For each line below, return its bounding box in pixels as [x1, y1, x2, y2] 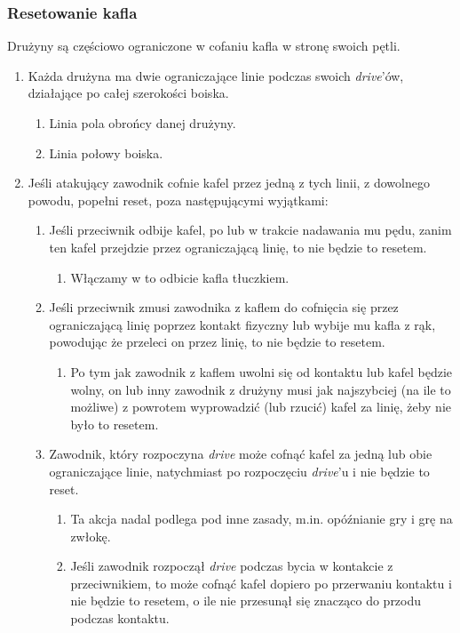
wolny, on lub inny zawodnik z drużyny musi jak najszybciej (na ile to [70, 380, 451, 398]
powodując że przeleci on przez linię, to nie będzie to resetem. [49, 333, 385, 351]
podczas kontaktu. [70, 609, 170, 628]
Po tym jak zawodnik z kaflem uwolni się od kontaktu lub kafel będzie [70, 362, 452, 381]
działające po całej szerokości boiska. [28, 84, 229, 102]
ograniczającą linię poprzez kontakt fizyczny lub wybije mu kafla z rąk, [49, 315, 436, 333]
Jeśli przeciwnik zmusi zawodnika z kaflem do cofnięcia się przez [49, 298, 399, 316]
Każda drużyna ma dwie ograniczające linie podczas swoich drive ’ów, [28, 66, 404, 84]
